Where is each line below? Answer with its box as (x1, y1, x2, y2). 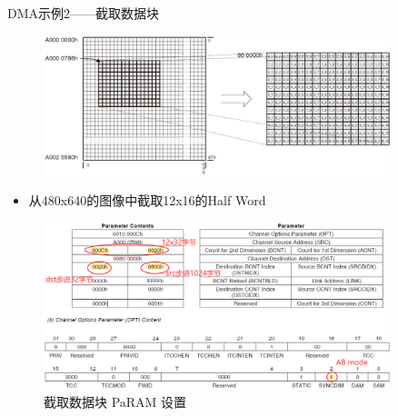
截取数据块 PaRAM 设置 (44, 391, 187, 411)
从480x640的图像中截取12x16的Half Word (28, 191, 266, 210)
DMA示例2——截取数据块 (7, 4, 160, 22)
